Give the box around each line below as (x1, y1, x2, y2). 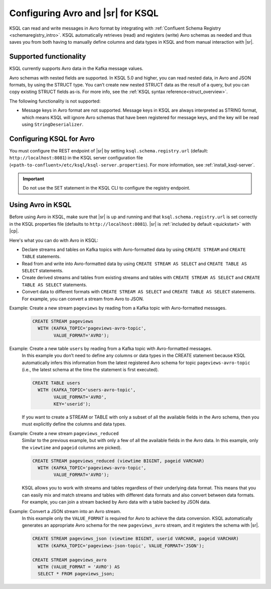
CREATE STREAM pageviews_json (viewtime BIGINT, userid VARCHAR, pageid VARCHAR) (32, 536, 239, 542)
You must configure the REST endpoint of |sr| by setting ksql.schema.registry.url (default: (9, 147, 208, 153)
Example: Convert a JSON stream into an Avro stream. (9, 508, 121, 514)
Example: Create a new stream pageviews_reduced (9, 430, 119, 436)
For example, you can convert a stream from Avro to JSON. (22, 296, 144, 302)
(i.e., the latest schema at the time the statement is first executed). (22, 366, 159, 372)
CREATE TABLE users (32, 380, 80, 386)
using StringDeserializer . (22, 121, 84, 127)
